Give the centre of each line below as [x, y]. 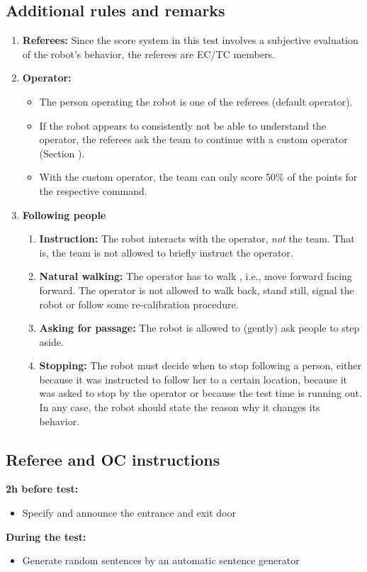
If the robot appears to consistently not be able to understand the [183, 125]
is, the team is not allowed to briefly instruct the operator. [166, 252]
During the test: [46, 536]
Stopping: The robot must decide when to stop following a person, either [200, 365]
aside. [51, 341]
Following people [64, 214]
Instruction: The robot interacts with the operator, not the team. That [197, 239]
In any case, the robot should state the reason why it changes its [180, 407]
